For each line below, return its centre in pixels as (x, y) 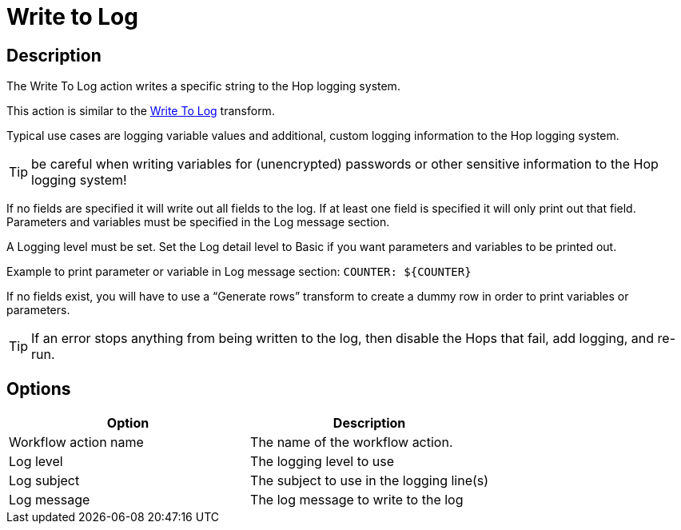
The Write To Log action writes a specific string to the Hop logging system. (203, 86)
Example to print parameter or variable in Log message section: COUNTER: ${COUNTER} (239, 272)
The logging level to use (323, 462)
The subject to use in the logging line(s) (370, 481)
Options (39, 389)
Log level (36, 462)
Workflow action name (76, 442)
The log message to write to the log (357, 500)
